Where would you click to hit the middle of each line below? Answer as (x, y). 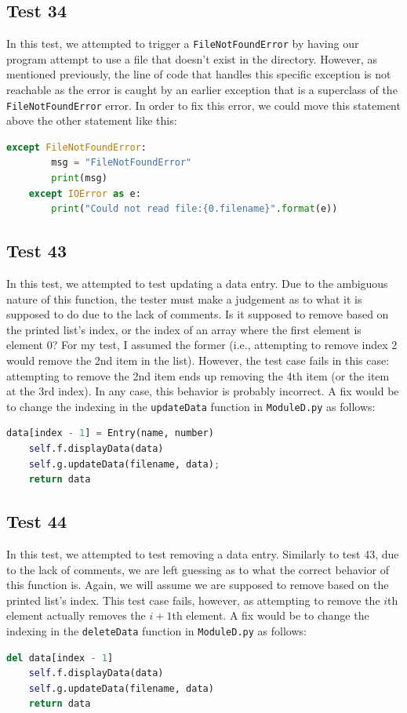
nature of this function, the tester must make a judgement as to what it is (184, 298)
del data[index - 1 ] (60, 658)
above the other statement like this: (92, 120)
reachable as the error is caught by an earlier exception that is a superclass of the (202, 90)
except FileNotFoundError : (76, 147)
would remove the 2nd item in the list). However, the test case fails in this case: (198, 360)
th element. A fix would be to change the (271, 615)
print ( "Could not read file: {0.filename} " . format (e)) (194, 209)
